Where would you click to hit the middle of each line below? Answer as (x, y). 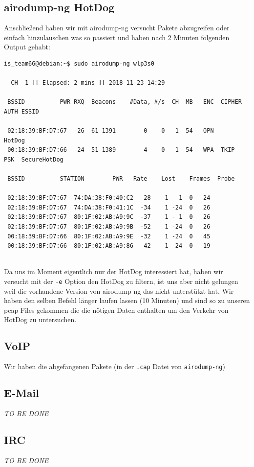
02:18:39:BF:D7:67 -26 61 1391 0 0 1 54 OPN (111, 131)
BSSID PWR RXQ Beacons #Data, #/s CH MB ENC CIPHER (125, 102)
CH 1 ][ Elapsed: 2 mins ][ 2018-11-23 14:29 (88, 83)
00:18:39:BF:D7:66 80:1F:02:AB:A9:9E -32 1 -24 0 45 (109, 236)
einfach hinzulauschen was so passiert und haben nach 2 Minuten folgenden (117, 37)
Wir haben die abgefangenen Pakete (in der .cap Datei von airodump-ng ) (115, 366)
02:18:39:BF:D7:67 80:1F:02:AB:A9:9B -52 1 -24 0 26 (109, 227)
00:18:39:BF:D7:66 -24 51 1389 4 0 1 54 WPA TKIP (121, 150)
